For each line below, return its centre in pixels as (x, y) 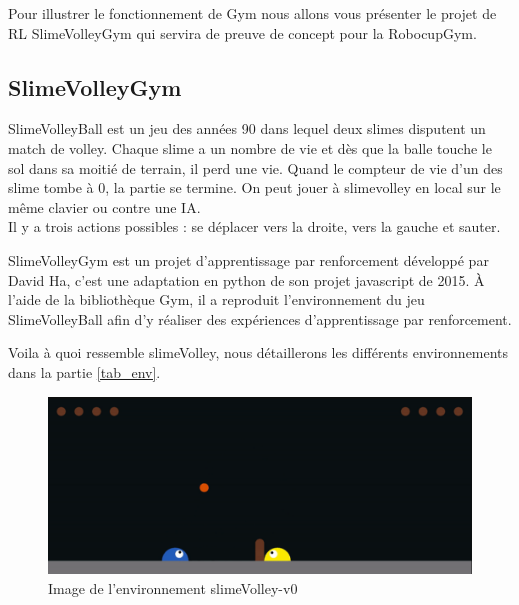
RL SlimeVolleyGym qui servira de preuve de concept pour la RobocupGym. (242, 32)
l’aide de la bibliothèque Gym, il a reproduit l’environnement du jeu (216, 299)
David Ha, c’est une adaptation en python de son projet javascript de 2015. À (246, 279)
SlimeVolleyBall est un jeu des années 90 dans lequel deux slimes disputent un (247, 128)
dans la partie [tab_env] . (84, 371)
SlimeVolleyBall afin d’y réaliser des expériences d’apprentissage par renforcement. (260, 318)
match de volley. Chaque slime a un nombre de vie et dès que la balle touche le (250, 147)
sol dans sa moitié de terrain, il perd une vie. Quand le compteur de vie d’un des (255, 167)
